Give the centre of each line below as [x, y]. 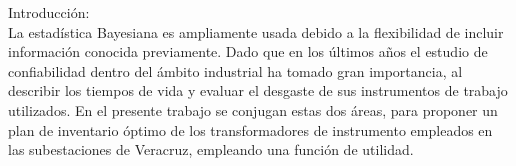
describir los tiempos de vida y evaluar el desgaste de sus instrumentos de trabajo [258, 90]
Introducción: [49, 12]
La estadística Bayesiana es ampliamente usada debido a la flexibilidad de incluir [256, 31]
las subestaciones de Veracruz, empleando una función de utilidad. [211, 149]
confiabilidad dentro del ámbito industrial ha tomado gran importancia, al [235, 70]
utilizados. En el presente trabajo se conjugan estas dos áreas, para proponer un [253, 109]
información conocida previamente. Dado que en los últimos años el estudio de [248, 51]
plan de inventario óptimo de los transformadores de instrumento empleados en [250, 129]
